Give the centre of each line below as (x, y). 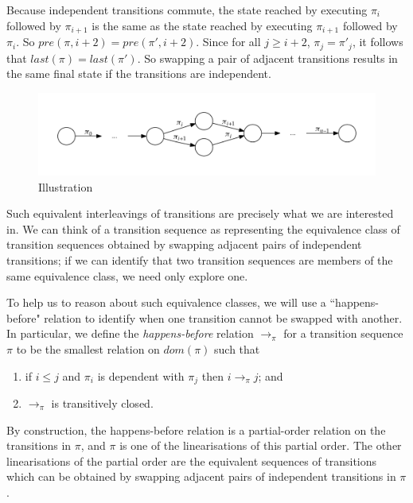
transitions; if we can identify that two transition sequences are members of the (200, 260)
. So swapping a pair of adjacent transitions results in (267, 58)
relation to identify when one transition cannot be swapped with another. (223, 317)
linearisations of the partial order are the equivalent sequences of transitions (192, 460)
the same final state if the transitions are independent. (139, 74)
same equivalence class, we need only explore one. (127, 275)
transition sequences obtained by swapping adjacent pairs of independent (184, 244)
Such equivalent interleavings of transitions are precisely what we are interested (200, 213)
